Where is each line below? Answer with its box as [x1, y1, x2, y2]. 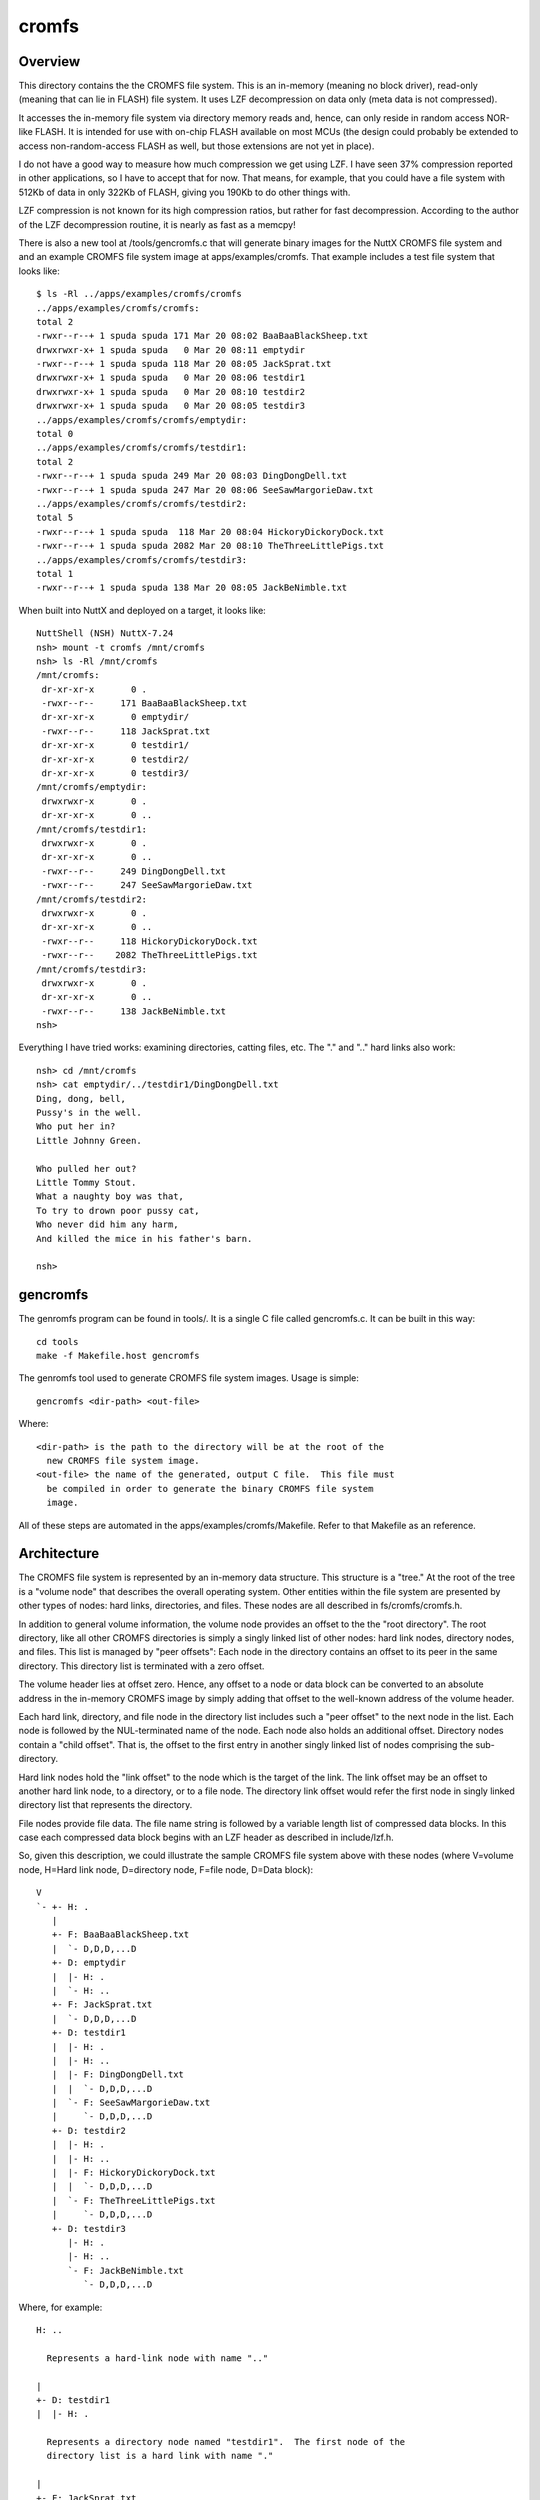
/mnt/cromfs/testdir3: [36, 963, 148, 975]
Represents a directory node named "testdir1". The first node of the [46, 2436, 406, 2448]
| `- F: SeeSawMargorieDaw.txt [51, 2097, 211, 2109]
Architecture [18, 1545, 100, 1562]
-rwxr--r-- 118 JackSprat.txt [41, 725, 211, 737]
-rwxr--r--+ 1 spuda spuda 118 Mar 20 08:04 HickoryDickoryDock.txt [36, 526, 385, 537]
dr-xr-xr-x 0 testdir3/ [41, 768, 190, 779]
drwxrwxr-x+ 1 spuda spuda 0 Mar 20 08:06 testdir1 [36, 372, 305, 384]
